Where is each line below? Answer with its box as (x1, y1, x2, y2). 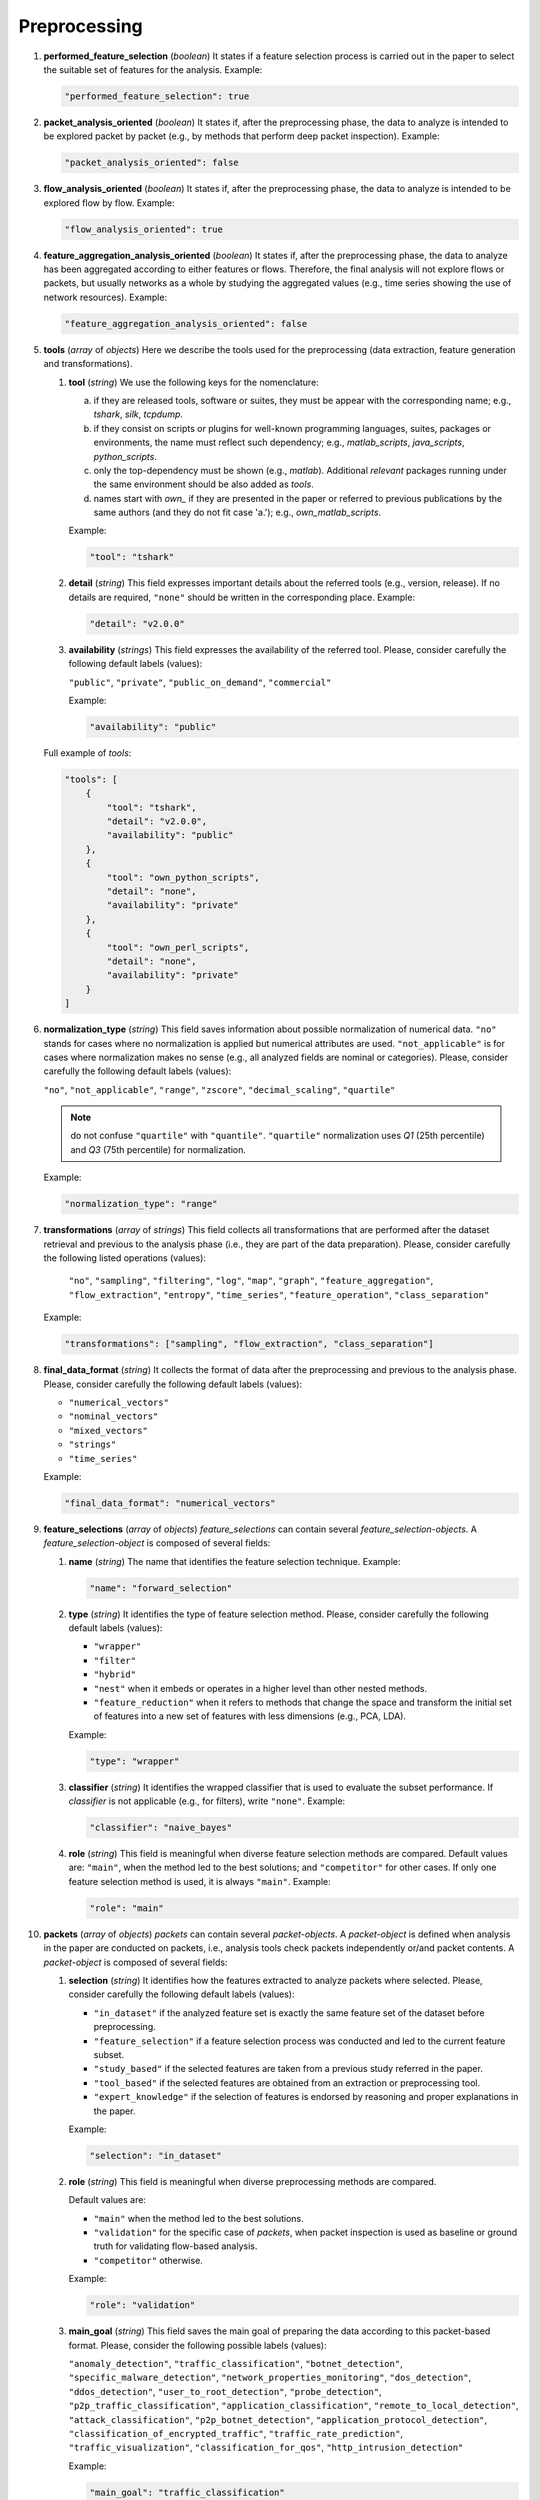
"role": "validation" (89, 2300, 196, 2311)
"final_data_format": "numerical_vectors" (64, 1497, 276, 1509)
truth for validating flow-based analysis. (93, 2240, 258, 2252)
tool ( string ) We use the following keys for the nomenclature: (68, 376, 319, 388)
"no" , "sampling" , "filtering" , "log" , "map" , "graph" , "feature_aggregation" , (68, 1275, 434, 1287)
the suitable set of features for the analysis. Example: (43, 63, 263, 75)
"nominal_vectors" (68, 1411, 159, 1422)
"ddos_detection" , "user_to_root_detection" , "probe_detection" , (68, 2385, 382, 2397)
